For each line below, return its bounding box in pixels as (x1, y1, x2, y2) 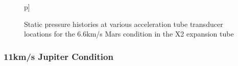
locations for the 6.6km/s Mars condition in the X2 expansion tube (24, 28, 234, 39)
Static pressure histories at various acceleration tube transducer (24, 18, 223, 29)
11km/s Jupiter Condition (4, 50, 113, 62)
